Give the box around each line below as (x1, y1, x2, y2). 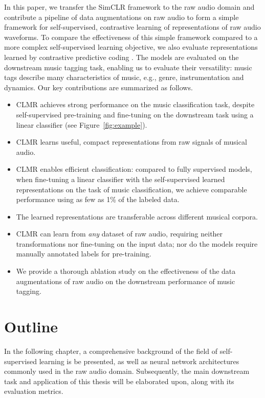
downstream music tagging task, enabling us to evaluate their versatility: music (4, 62, 252, 72)
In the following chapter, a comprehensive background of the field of (4, 345, 218, 356)
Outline (4, 316, 58, 337)
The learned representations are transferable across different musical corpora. (16, 211, 258, 222)
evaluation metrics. (4, 386, 63, 396)
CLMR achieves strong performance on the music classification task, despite (16, 99, 255, 110)
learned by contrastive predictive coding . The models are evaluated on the (4, 51, 239, 62)
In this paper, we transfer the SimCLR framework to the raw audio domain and (4, 2, 255, 12)
